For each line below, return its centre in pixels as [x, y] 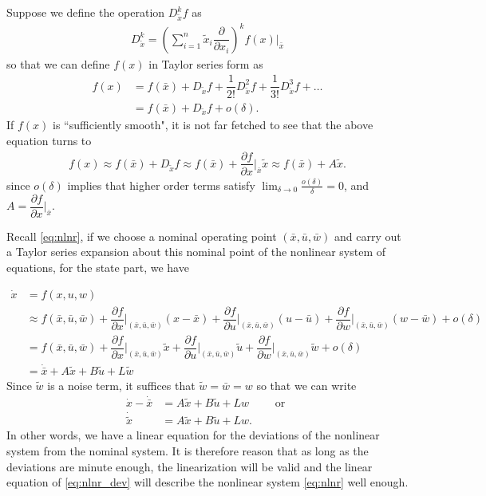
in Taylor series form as [206, 63]
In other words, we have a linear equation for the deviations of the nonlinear [193, 435]
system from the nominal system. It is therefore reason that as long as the [188, 450]
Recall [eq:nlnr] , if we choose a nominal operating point [142, 236]
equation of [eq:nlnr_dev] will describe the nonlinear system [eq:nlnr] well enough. [207, 482]
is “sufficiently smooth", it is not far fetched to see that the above [213, 125]
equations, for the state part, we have [98, 267]
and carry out [368, 236]
